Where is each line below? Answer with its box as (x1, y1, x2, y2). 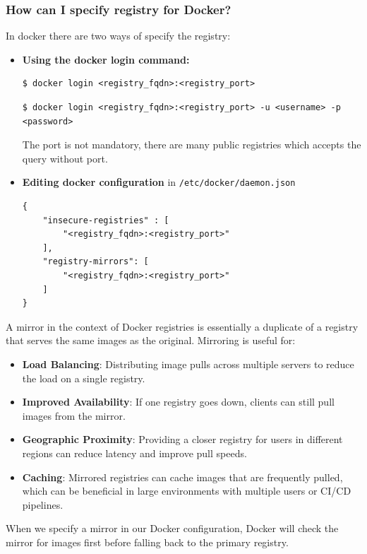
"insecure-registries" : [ (42, 215, 169, 225)
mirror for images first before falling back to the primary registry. (6, 534, 289, 549)
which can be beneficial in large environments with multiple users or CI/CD (22, 483, 351, 498)
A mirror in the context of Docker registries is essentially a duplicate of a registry (6, 319, 359, 334)
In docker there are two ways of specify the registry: (6, 28, 231, 43)
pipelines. (22, 497, 64, 512)
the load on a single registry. (22, 370, 145, 385)
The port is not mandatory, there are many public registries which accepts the (22, 137, 361, 152)
